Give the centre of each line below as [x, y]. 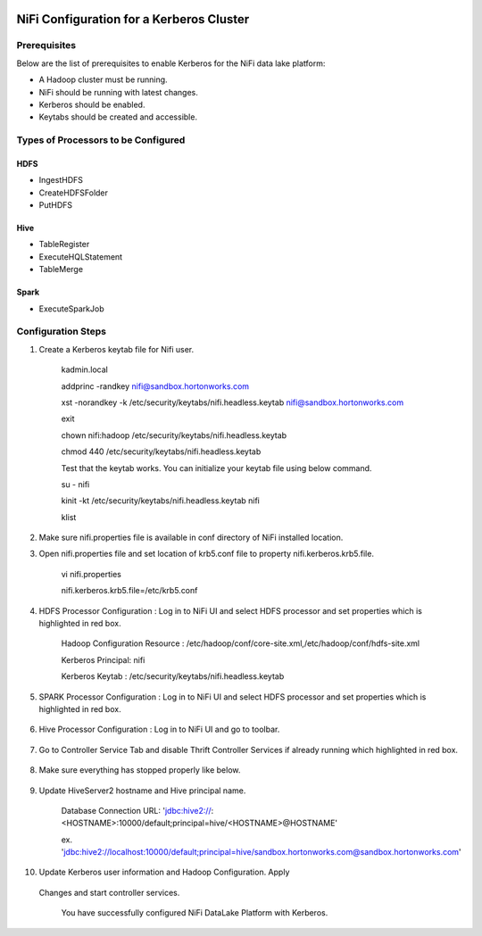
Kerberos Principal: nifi [103, 659]
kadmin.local [85, 369]
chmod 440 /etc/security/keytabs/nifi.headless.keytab [161, 451]
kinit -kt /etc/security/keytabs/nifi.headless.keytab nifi [161, 501]
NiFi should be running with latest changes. [118, 92]
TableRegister [64, 244]
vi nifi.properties [91, 574]
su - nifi [75, 484]
